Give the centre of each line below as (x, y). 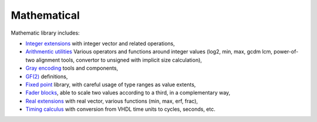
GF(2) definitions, (47, 76)
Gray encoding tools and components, (72, 68)
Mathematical (45, 15)
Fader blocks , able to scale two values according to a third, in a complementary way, (128, 93)
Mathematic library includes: (45, 33)
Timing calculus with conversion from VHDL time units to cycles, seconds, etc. (120, 109)
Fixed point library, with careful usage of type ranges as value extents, (111, 84)
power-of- (286, 52)
